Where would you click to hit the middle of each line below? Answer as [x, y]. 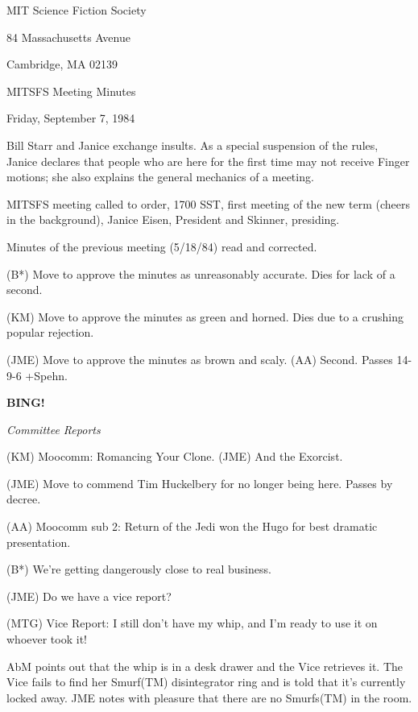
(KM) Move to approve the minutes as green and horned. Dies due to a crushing [205, 316]
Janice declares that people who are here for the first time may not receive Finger [208, 161]
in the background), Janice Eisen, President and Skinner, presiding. [173, 219]
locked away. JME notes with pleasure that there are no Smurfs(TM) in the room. [209, 697]
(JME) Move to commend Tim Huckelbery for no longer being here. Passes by [200, 483]
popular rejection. [50, 332]
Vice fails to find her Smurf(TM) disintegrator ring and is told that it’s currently [206, 682]
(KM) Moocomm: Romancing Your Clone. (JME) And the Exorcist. [175, 456]
